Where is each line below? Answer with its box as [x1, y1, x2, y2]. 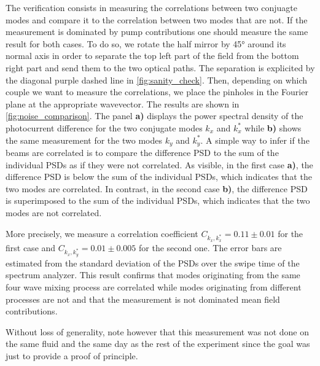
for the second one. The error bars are [139, 241, 282, 254]
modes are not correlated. [6, 206, 102, 219]
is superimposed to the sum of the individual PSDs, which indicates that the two [6, 194, 310, 207]
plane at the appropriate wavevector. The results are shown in [6, 97, 240, 110]
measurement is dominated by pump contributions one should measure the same [6, 25, 308, 38]
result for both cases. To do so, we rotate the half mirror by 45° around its [6, 37, 286, 50]
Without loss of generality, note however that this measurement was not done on [6, 325, 309, 338]
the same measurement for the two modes [6, 133, 162, 146]
